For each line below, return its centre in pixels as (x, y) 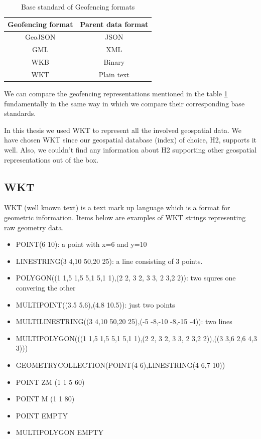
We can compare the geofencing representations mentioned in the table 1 (116, 94)
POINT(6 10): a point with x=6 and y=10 (81, 244)
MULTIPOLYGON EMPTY (59, 432)
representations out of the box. (51, 159)
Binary (114, 62)
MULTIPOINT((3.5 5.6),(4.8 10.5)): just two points (95, 304)
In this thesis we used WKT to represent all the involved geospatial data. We (123, 130)
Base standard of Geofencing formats (78, 7)
